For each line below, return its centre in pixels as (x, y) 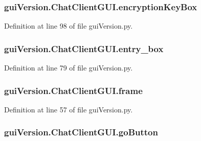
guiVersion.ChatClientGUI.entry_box (84, 48)
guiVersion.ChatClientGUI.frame (73, 90)
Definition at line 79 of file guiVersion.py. (69, 68)
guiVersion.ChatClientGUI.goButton (81, 132)
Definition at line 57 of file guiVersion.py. (69, 109)
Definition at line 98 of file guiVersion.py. (69, 26)
